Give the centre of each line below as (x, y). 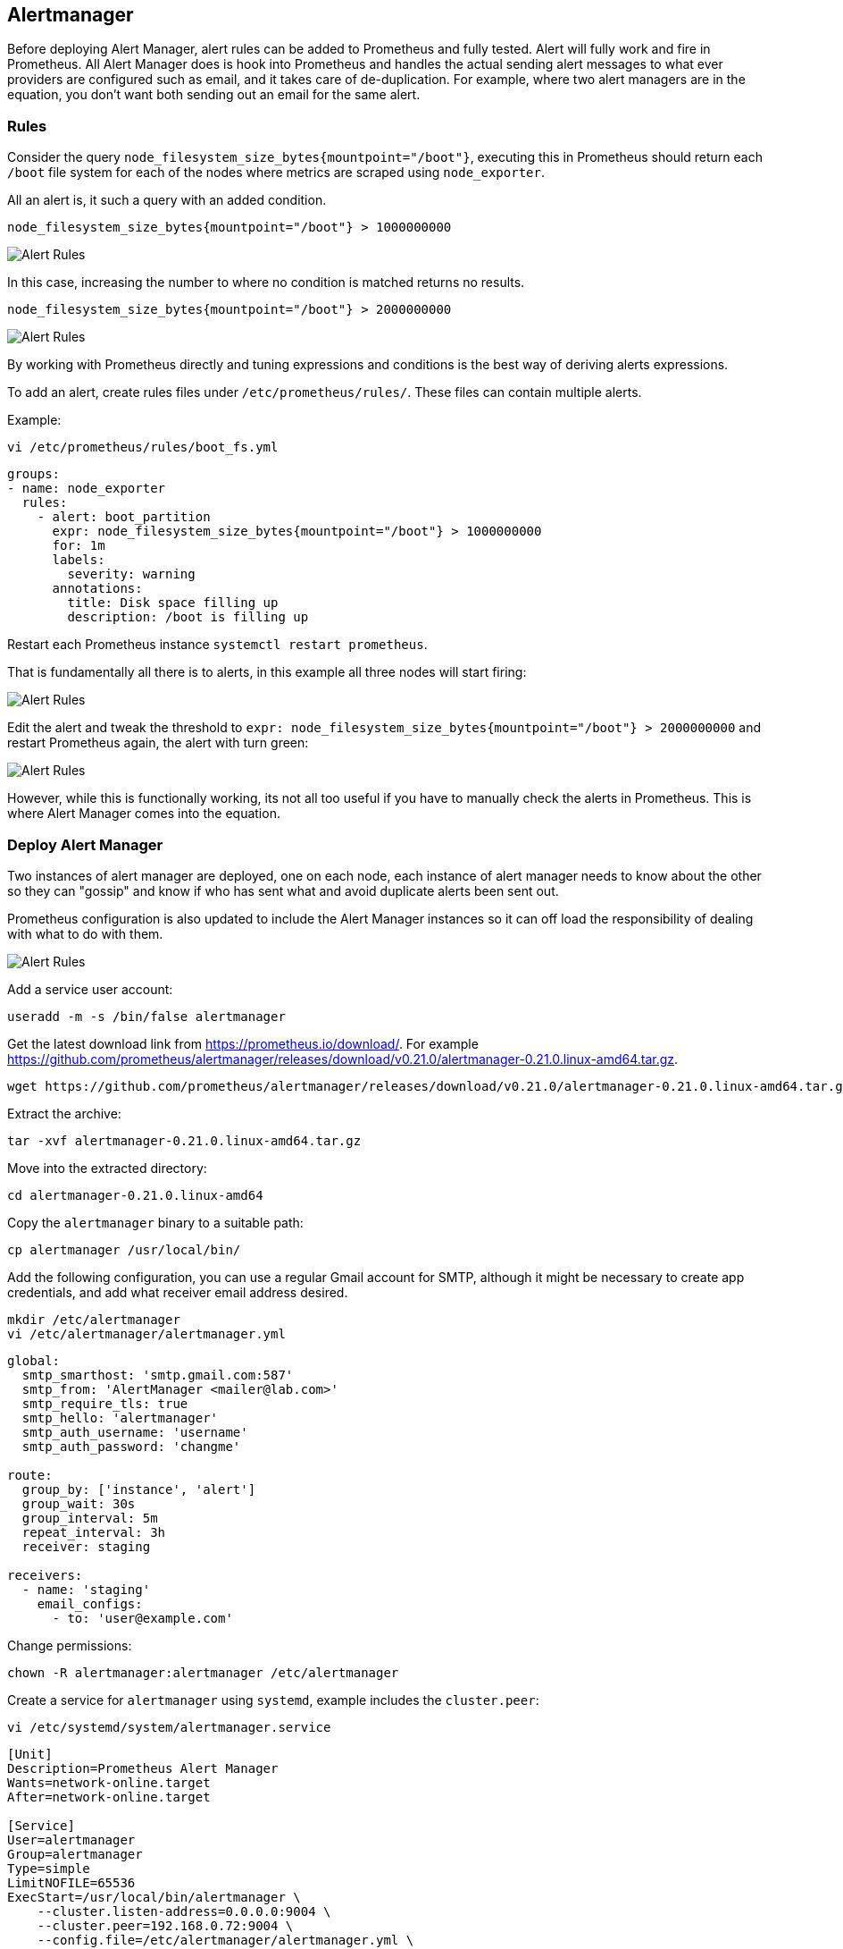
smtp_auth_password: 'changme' (131, 1446)
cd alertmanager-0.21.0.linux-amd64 (135, 1195)
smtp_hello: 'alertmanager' (120, 1417)
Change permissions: (70, 1645)
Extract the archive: (64, 1113)
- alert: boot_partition (124, 517)
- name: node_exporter (87, 489)
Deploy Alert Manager (85, 844)
